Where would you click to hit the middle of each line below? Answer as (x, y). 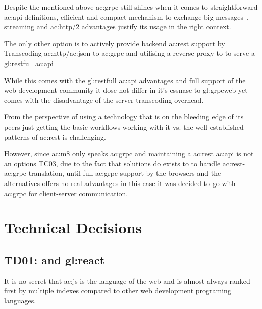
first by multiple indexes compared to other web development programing (118, 291)
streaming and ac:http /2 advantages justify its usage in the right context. (118, 26)
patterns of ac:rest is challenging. (55, 136)
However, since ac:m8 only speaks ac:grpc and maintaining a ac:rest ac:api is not (129, 153)
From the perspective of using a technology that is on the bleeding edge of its (124, 117)
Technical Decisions (73, 228)
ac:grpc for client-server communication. (66, 193)
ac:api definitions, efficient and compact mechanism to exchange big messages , (126, 16)
